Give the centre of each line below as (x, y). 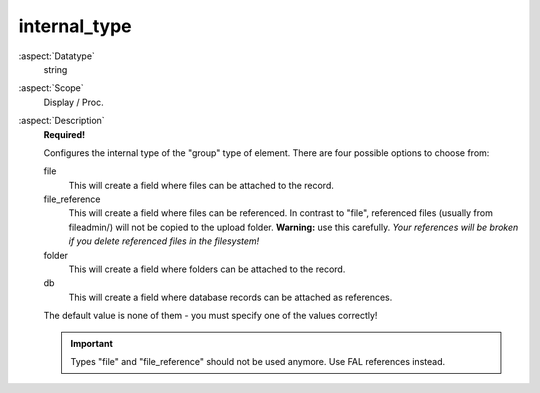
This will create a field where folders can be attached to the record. (207, 269)
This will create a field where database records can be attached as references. (230, 297)
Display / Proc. (73, 102)
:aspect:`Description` (61, 121)
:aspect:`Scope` (51, 88)
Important (92, 343)
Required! (64, 134)
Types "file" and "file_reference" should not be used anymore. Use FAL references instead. (257, 361)
